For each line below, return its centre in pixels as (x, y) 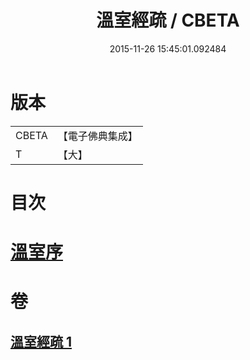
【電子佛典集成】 (97, 136)
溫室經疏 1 (41, 341)
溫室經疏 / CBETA (168, 20)
